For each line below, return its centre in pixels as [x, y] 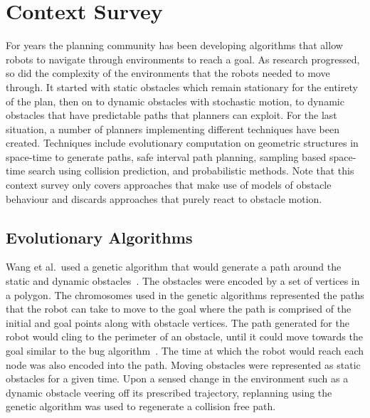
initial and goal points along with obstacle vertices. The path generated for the [178, 322]
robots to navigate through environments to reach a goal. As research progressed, [183, 59]
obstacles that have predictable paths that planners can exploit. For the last [171, 115]
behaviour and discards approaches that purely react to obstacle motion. [164, 198]
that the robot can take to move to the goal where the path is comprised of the [179, 309]
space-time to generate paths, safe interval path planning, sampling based [166, 156]
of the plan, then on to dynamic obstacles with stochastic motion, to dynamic [175, 101]
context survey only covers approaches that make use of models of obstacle [169, 185]
